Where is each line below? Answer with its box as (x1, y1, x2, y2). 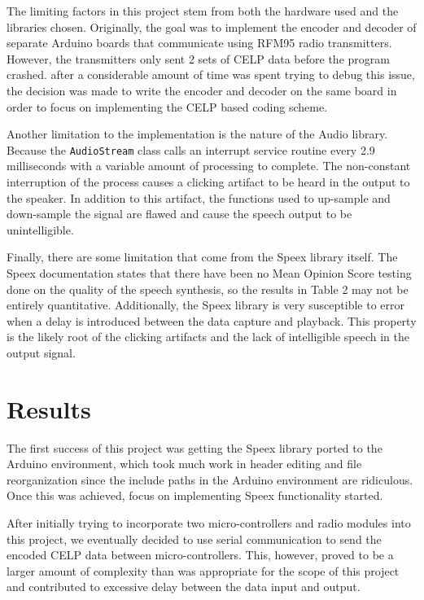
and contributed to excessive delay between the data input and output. (7, 578, 361, 595)
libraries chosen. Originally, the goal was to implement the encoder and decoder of (7, 18, 417, 35)
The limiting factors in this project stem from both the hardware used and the (7, 2, 399, 19)
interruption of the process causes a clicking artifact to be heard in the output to (7, 173, 410, 190)
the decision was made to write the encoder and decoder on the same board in (7, 81, 397, 99)
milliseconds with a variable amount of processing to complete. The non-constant (7, 157, 411, 174)
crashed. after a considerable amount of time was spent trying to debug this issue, (7, 66, 415, 83)
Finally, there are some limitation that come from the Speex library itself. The (7, 248, 398, 265)
